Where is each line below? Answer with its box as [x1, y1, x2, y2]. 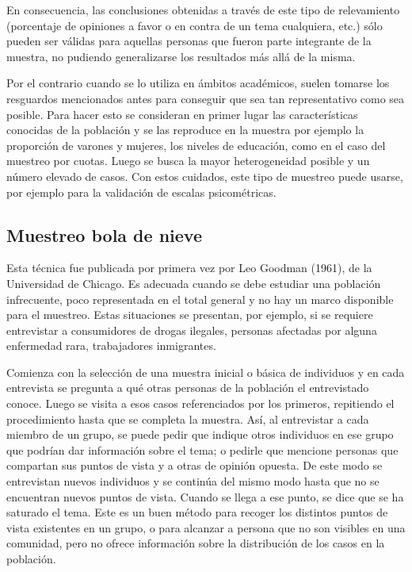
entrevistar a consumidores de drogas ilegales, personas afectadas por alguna [6, 321, 377, 338]
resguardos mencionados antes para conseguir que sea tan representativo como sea [6, 90, 405, 106]
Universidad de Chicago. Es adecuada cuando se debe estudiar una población [6, 274, 381, 291]
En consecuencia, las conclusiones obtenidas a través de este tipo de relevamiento [6, 2, 400, 17]
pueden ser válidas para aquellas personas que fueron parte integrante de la [6, 33, 372, 49]
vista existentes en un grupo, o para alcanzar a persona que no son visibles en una [6, 519, 406, 536]
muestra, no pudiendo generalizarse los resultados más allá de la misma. [6, 48, 356, 64]
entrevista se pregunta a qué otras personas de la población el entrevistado [6, 379, 369, 396]
